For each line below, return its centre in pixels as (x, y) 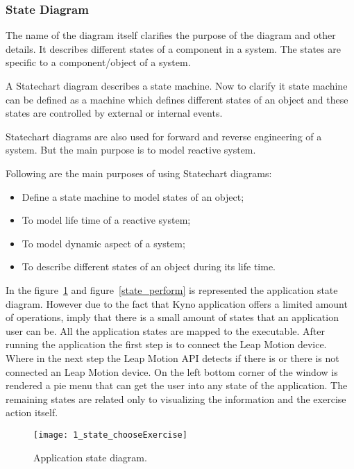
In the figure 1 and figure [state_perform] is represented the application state (172, 289)
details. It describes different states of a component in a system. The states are (173, 48)
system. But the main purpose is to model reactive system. (131, 150)
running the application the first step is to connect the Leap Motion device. (166, 344)
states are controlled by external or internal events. (114, 113)
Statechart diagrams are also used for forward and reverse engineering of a (164, 136)
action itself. (32, 412)
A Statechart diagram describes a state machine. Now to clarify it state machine (177, 85)
